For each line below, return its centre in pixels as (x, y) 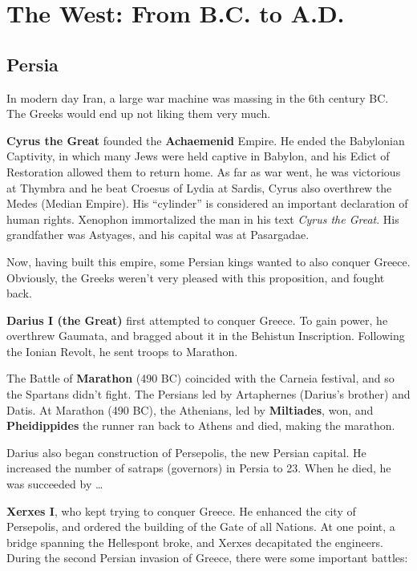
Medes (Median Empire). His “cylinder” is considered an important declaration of (207, 203)
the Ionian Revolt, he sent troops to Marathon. (122, 351)
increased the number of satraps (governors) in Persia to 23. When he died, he (199, 468)
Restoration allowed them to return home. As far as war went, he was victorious (204, 171)
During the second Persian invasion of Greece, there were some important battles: (207, 558)
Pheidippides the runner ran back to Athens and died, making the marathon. (201, 425)
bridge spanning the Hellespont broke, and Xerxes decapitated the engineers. (195, 542)
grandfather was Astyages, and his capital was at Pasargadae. (158, 235)
